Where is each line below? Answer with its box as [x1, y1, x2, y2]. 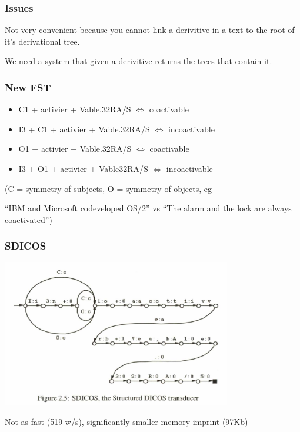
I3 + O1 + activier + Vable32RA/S [18, 162, 148, 174]
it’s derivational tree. [5, 35, 80, 47]
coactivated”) [5, 213, 52, 225]
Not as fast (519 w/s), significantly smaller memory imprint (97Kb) [5, 416, 248, 428]
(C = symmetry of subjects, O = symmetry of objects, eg [5, 182, 212, 194]
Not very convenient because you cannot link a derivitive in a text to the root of [5, 24, 295, 36]
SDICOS [5, 238, 46, 253]
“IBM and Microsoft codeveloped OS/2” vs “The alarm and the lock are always [5, 202, 292, 214]
